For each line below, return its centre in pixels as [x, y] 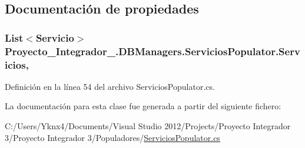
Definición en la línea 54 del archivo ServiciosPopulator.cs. [110, 86]
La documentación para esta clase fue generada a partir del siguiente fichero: [143, 106]
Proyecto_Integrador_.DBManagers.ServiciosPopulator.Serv [152, 51]
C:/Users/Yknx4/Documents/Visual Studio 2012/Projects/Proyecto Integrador [148, 126]
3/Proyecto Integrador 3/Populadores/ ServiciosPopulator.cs [112, 137]
